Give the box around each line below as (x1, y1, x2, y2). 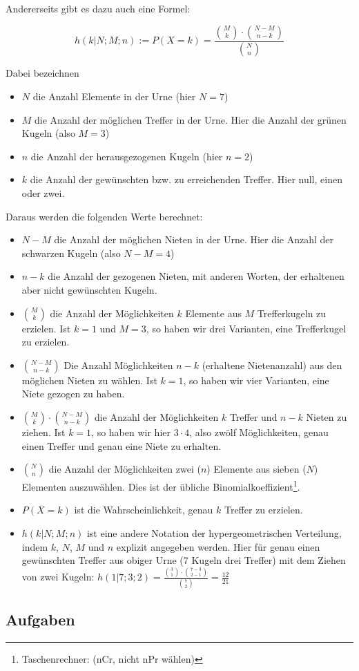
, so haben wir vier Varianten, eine (183, 372, 329, 387)
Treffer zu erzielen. (224, 502, 303, 517)
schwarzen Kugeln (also (21, 245, 121, 260)
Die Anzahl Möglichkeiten (64, 357, 173, 372)
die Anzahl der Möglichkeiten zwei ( (48, 462, 201, 476)
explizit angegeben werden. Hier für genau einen (116, 539, 320, 554)
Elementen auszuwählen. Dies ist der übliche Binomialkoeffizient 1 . (21, 478, 300, 493)
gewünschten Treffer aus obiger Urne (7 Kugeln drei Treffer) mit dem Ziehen (21, 553, 346, 567)
